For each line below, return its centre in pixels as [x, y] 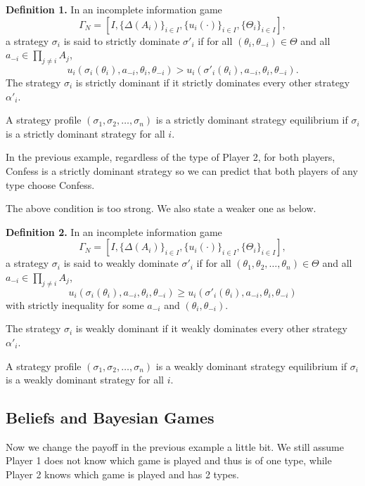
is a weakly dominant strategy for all [85, 380]
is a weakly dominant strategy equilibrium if [251, 366]
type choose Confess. [50, 184]
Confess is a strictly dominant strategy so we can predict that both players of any [182, 170]
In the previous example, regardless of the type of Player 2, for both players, [171, 157]
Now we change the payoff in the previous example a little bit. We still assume [175, 446]
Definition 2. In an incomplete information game [114, 231]
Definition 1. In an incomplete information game [114, 9]
